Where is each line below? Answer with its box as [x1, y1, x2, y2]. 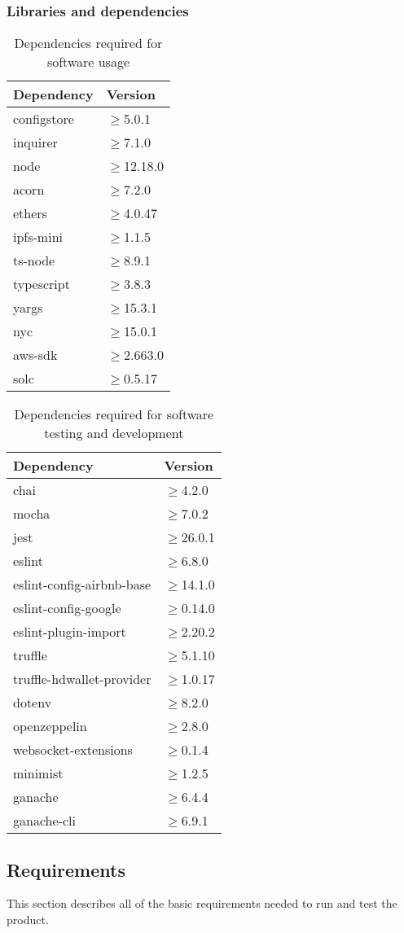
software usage [46, 52, 130, 72]
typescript [13, 274, 70, 294]
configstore [13, 109, 74, 129]
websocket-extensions [13, 740, 133, 760]
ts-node [13, 251, 55, 270]
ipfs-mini [13, 227, 63, 247]
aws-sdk [13, 345, 58, 365]
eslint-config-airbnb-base [13, 575, 151, 594]
